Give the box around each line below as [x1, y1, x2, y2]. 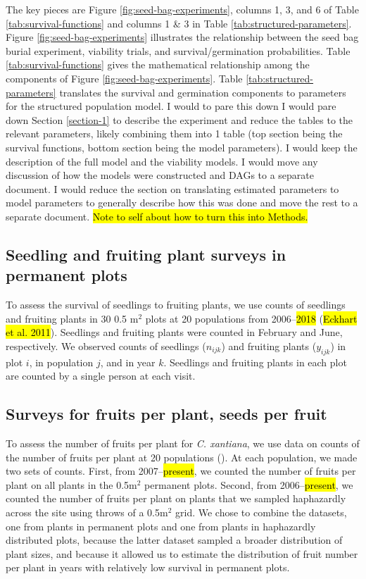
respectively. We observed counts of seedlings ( [6, 338, 206, 353]
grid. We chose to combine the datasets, [175, 505, 347, 520]
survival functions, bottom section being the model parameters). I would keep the [6, 139, 358, 154]
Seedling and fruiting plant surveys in [6, 243, 286, 265]
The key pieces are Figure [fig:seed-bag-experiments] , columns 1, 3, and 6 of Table [6, 2, 359, 16]
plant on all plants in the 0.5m [6, 477, 137, 492]
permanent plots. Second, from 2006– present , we [144, 477, 353, 492]
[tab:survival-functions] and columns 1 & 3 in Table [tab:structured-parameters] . [6, 15, 352, 30]
